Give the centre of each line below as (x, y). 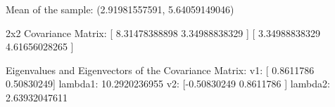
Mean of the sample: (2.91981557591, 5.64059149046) (120, 9)
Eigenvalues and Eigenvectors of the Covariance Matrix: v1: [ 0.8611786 (160, 70)
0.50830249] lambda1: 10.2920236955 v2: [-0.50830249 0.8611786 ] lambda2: (168, 84)
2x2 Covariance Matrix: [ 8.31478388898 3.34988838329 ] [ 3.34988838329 (163, 33)
